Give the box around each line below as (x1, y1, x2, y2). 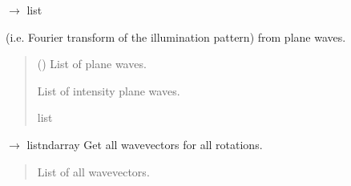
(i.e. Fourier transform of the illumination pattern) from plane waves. (6, 28, 346, 45)
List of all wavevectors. (37, 163, 150, 180)
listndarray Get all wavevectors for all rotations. (26, 135, 263, 152)
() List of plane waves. (37, 55, 147, 72)
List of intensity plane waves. (37, 82, 180, 99)
